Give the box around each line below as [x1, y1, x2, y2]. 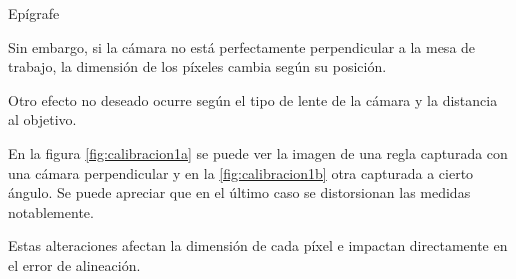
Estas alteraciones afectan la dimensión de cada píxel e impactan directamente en [8, 235, 508, 256]
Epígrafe [8, 3, 60, 23]
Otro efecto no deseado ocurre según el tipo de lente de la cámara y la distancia [8, 89, 498, 110]
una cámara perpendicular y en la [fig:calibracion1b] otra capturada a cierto [8, 162, 474, 183]
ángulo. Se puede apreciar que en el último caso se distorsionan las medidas [8, 182, 471, 203]
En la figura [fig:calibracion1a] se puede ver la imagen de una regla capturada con [8, 142, 508, 163]
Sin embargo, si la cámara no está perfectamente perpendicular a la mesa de [8, 36, 476, 57]
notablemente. [8, 201, 94, 222]
